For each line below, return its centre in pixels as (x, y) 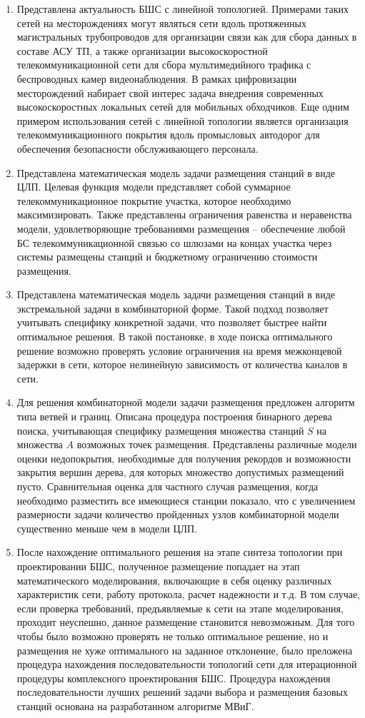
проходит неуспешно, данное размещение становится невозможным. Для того (186, 622)
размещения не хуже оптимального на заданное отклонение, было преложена (185, 650)
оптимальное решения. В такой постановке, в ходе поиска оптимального (175, 337)
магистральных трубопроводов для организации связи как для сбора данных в (187, 37)
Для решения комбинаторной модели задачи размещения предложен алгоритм (186, 402)
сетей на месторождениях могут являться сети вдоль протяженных (161, 22)
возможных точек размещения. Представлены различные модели (217, 444)
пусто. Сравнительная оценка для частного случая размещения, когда (167, 486)
